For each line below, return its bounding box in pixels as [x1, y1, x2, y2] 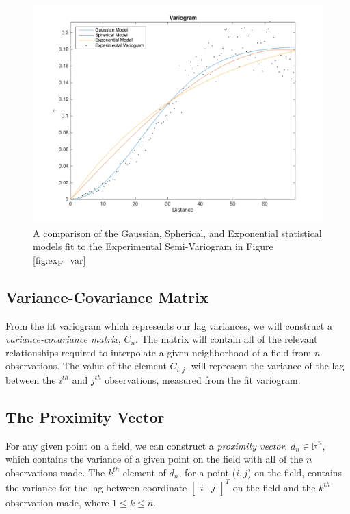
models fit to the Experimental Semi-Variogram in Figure [33, 239, 273, 254]
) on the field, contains [247, 465, 342, 479]
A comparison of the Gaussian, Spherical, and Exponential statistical [33, 225, 322, 240]
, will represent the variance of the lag [185, 358, 345, 373]
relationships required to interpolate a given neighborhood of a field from [5, 345, 312, 359]
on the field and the [232, 480, 316, 494]
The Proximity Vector [5, 406, 165, 427]
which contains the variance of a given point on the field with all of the [5, 452, 304, 466]
